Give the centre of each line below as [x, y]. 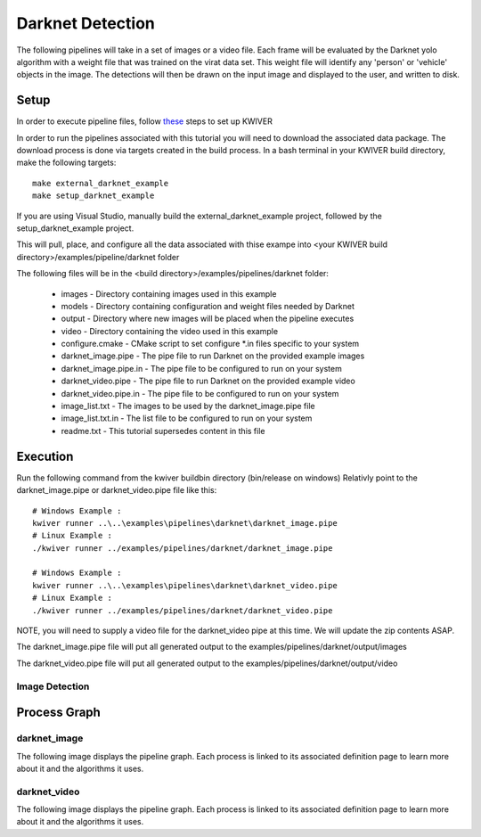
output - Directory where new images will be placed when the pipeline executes [208, 319]
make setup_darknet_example [94, 196]
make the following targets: [66, 163]
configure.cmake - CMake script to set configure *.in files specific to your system [210, 344]
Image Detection [53, 686]
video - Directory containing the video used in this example [170, 331]
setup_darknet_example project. [75, 228]
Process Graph [59, 713]
